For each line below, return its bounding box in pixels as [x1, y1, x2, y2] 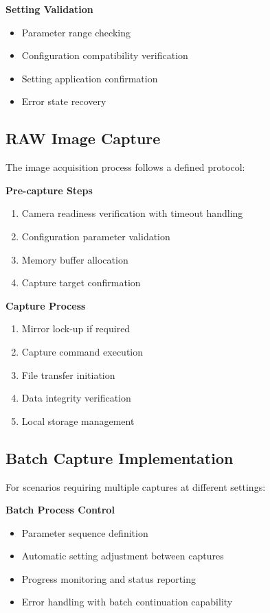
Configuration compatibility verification [21, 48, 188, 62]
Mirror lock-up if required [21, 321, 131, 336]
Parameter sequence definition [21, 525, 148, 540]
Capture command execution [21, 344, 144, 358]
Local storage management [21, 413, 135, 428]
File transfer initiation [21, 367, 115, 382]
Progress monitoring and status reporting [21, 571, 196, 586]
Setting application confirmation [21, 71, 158, 85]
